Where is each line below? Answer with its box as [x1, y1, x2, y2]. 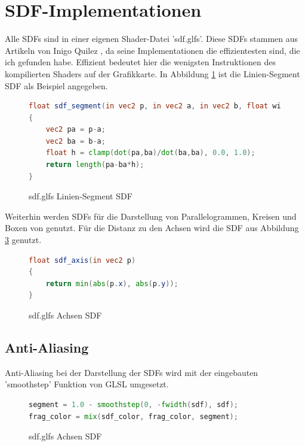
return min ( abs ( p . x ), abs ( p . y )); [45, 279, 178, 288]
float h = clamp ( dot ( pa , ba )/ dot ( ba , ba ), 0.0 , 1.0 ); [45, 148, 255, 157]
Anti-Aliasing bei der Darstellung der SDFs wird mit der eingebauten [5, 366, 258, 378]
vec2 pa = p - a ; [45, 125, 106, 134]
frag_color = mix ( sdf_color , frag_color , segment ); [29, 412, 238, 421]
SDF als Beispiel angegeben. [5, 79, 108, 92]
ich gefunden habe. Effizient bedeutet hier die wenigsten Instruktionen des [5, 56, 276, 68]
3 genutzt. [5, 233, 42, 246]
